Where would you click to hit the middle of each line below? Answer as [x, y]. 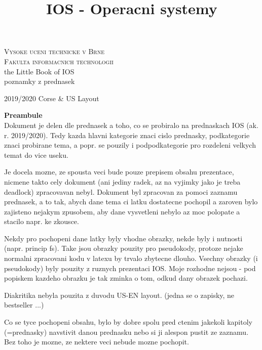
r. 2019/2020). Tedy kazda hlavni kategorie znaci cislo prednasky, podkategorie [127, 135]
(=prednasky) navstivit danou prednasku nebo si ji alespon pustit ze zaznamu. [126, 332]
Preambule [23, 115]
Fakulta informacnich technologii [59, 61]
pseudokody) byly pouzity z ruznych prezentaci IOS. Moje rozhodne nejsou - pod [130, 268]
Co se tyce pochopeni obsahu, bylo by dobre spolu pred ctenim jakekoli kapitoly [128, 322]
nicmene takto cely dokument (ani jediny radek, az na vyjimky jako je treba [122, 181]
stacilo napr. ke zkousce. [42, 221]
